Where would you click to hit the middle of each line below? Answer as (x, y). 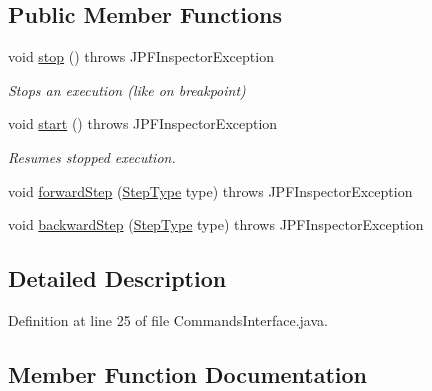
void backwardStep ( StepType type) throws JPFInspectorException (216, 224)
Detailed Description (117, 278)
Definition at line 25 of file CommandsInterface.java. (168, 319)
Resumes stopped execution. (92, 156)
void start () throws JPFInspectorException (143, 123)
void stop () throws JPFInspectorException (141, 56)
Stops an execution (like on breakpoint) (127, 89)
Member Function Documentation (188, 373)
